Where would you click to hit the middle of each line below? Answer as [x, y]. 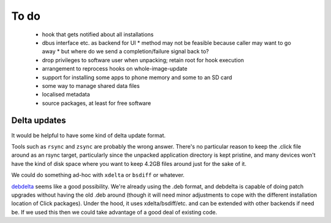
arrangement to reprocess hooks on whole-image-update [115, 69]
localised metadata [66, 95]
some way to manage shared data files [91, 85]
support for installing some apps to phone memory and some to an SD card [137, 77]
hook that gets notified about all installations [98, 34]
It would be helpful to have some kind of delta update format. [89, 135]
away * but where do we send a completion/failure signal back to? [125, 52]
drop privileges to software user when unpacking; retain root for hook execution [143, 60]
